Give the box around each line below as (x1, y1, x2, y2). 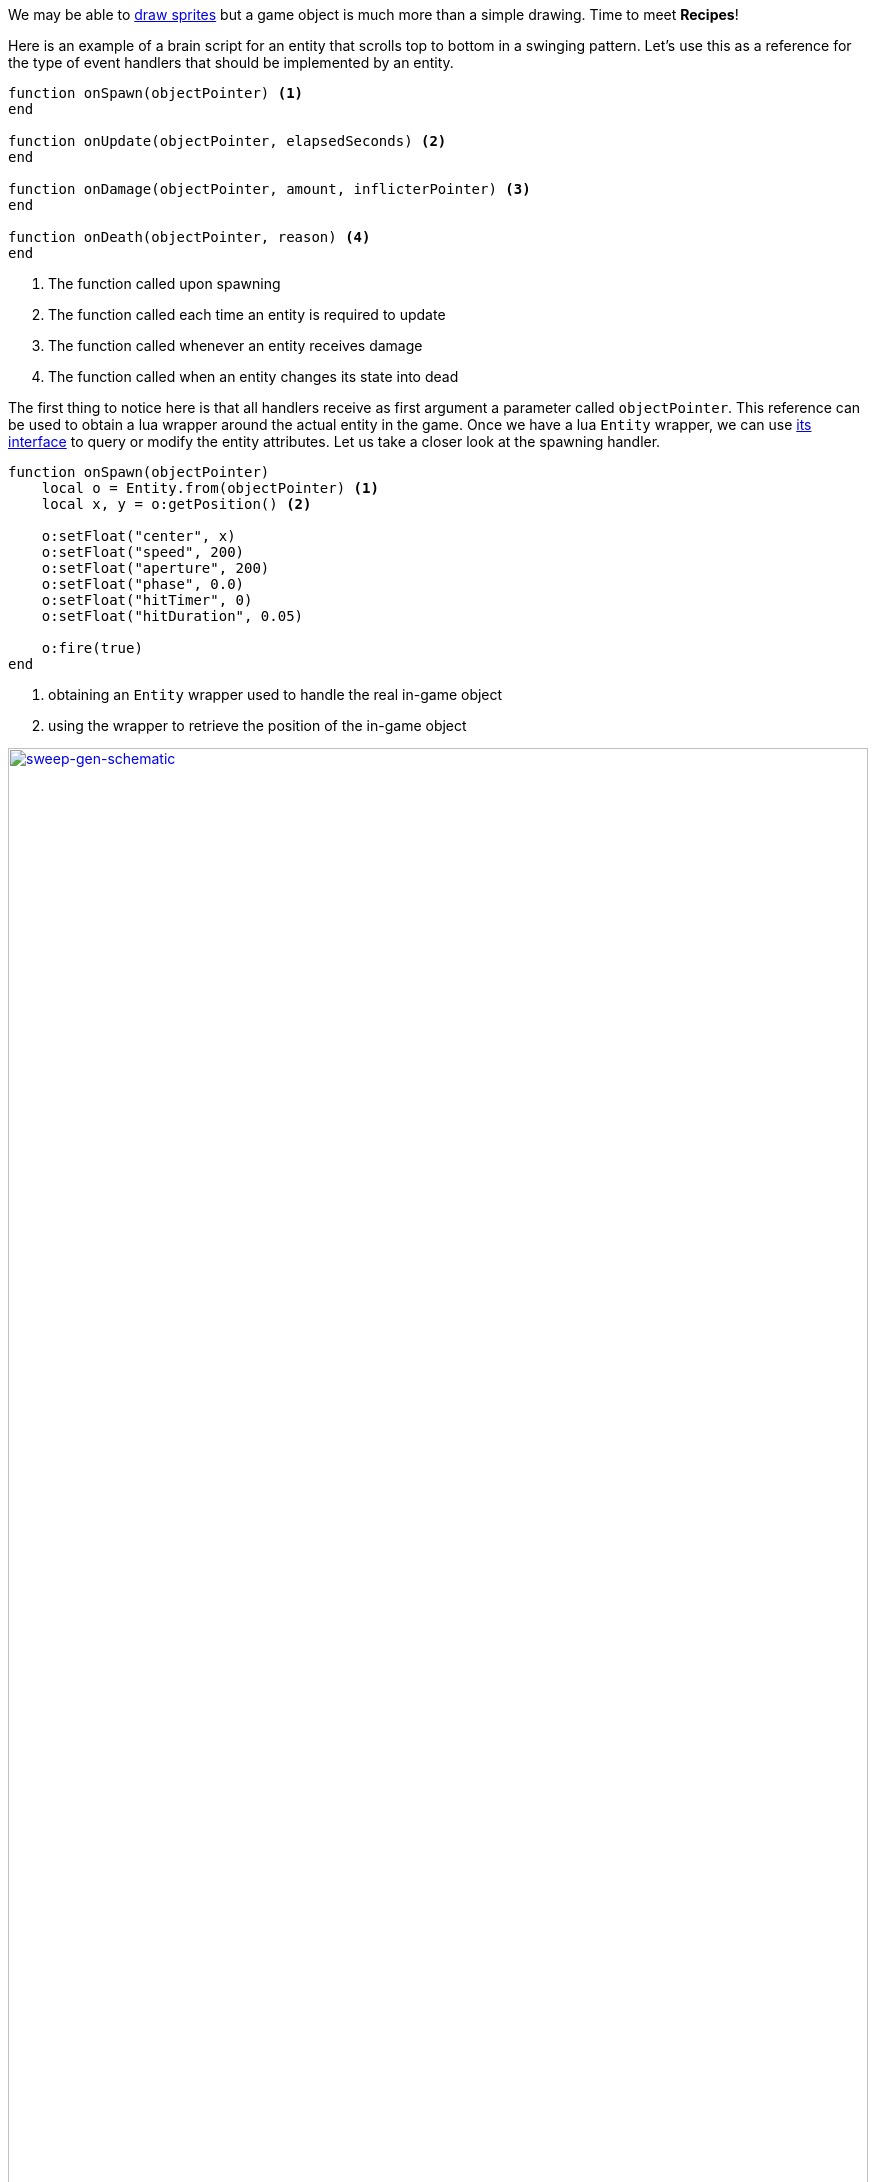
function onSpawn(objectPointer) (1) (8, 85, 304, 101)
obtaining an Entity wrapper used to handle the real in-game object (48, 686, 503, 703)
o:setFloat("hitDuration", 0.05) (41, 608, 304, 624)
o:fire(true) (41, 640, 143, 656)
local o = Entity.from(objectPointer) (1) (41, 480, 379, 496)
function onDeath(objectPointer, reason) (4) (8, 229, 371, 245)
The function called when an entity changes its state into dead (48, 368, 459, 385)
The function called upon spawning (48, 275, 281, 292)
